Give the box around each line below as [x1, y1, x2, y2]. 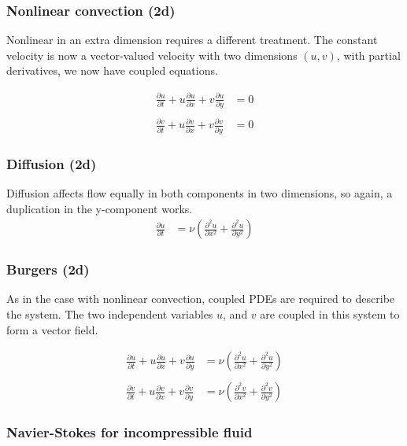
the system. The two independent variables [6, 306, 213, 322]
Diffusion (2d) [6, 153, 97, 173]
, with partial [336, 46, 401, 63]
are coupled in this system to [260, 306, 400, 322]
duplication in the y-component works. [6, 200, 193, 216]
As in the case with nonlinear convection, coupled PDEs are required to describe [6, 290, 395, 307]
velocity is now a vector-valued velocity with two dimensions [6, 46, 298, 63]
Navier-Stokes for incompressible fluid [6, 422, 253, 442]
